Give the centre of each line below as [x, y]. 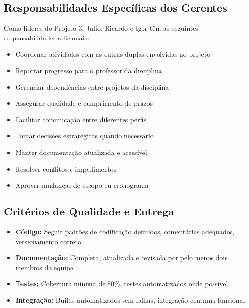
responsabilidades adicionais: [46, 37]
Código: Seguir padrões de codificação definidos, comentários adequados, [125, 231]
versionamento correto [48, 241]
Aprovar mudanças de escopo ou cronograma [82, 185]
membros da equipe [44, 267]
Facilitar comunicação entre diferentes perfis [81, 119]
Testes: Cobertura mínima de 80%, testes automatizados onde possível [122, 283]
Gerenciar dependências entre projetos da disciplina [92, 87]
